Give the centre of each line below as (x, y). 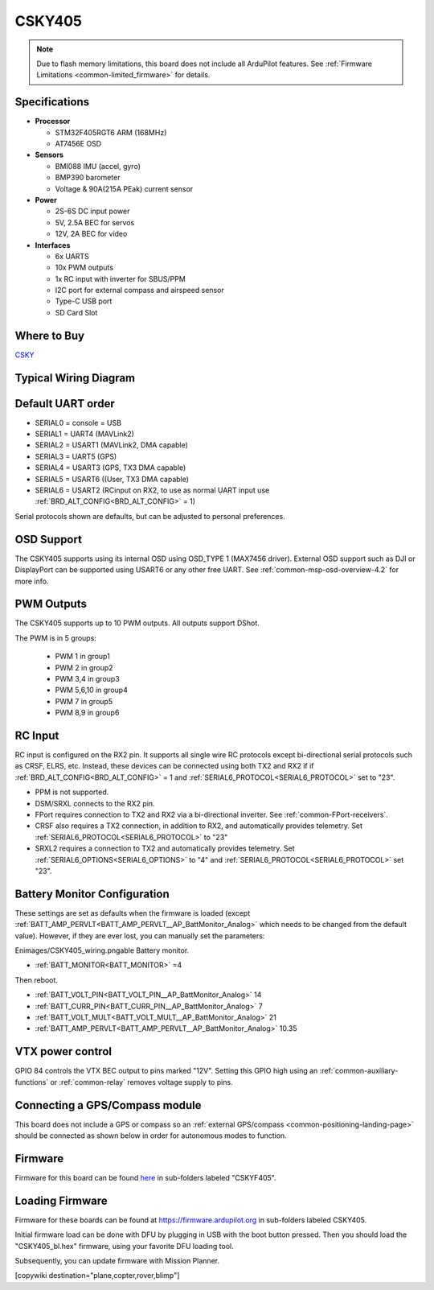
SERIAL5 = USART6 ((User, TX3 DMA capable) (112, 479)
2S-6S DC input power (92, 211)
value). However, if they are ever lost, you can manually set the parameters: (140, 936)
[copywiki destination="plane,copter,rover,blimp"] (97, 1276)
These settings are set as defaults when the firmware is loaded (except (133, 913)
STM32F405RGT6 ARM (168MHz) (111, 132)
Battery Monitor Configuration (92, 894)
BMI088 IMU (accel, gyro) (98, 166)
